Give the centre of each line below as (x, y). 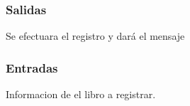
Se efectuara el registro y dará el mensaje (95, 36)
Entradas (32, 67)
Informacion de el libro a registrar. (81, 94)
